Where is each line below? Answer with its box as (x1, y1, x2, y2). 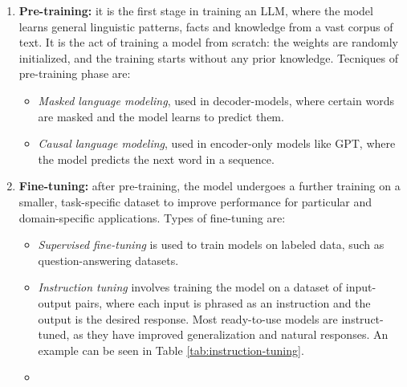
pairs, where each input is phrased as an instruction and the (75, 294, 371, 311)
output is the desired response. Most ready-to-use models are (38, 310, 338, 327)
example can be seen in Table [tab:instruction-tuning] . (38, 341, 304, 358)
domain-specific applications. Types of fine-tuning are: (18, 209, 286, 226)
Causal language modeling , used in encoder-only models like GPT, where (38, 135, 396, 152)
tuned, (38, 326, 70, 343)
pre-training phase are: (18, 65, 131, 82)
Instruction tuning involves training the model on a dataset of (38, 279, 343, 295)
